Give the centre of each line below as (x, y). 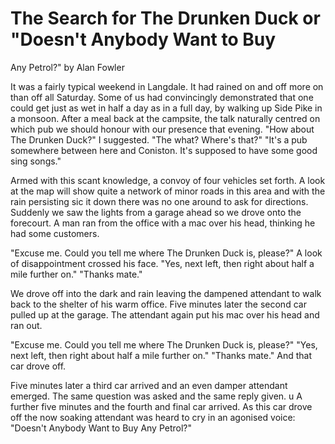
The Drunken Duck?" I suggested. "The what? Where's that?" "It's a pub (159, 139)
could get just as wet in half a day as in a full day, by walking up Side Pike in (166, 108)
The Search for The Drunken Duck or (165, 18)
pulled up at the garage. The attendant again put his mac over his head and (165, 314)
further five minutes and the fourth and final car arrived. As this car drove (161, 406)
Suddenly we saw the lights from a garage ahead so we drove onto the (156, 212)
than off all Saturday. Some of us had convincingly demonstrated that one (162, 97)
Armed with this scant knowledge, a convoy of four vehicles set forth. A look (168, 180)
